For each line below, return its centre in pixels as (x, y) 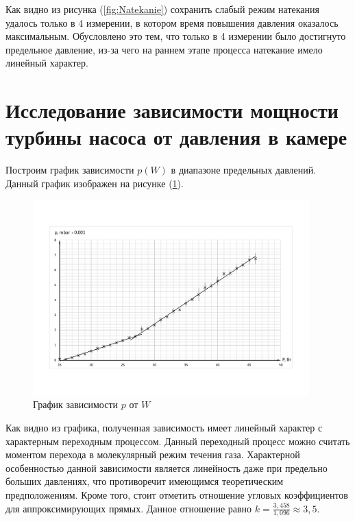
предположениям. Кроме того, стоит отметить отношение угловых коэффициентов (177, 495)
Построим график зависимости (70, 170)
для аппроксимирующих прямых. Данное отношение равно (129, 508)
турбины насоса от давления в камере (176, 137)
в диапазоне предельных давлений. (244, 170)
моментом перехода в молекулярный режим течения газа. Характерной (153, 454)
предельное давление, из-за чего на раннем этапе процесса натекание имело (164, 49)
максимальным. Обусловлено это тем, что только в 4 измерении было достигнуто (176, 36)
